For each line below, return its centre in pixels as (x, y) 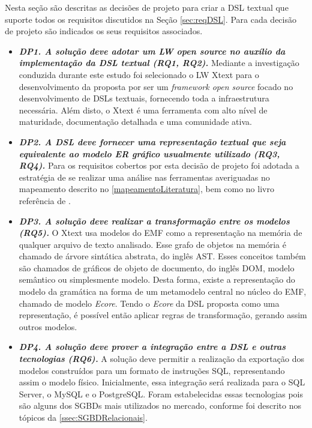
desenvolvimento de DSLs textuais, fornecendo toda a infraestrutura (144, 98)
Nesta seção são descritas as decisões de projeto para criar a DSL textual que (147, 7)
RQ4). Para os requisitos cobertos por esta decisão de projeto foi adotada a (159, 165)
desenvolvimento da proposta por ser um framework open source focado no (156, 86)
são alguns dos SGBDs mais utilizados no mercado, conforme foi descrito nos (160, 405)
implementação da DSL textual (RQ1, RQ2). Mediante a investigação (159, 63)
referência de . (45, 200)
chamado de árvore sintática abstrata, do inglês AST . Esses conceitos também (162, 256)
